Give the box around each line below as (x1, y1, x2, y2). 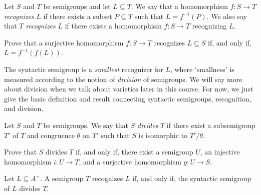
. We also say (206, 10, 247, 21)
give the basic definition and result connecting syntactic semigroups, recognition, (4, 93, 251, 103)
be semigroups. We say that (43, 119, 128, 130)
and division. (4, 103, 44, 113)
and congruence (27, 129, 75, 140)
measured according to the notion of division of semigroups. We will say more (4, 73, 242, 84)
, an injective (200, 146, 240, 157)
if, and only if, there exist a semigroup (76, 146, 193, 157)
